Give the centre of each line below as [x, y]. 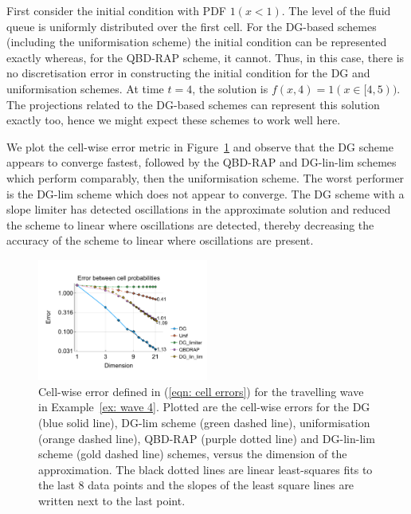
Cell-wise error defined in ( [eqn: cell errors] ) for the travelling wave [201, 391]
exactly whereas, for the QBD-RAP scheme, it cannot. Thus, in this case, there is [205, 57]
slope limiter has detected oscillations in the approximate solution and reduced [199, 209]
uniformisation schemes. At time [85, 88]
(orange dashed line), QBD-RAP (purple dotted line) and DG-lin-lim [207, 438]
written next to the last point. [112, 500]
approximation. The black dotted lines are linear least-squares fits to [205, 469]
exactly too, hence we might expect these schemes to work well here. [174, 120]
